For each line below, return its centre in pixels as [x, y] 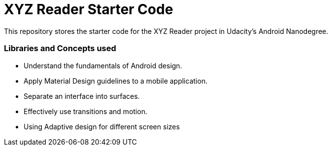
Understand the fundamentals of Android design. [103, 65]
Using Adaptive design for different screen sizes [102, 126]
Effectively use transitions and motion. [86, 111]
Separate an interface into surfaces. [82, 96]
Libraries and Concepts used [60, 48]
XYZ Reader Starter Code [89, 9]
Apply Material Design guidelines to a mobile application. [116, 81]
